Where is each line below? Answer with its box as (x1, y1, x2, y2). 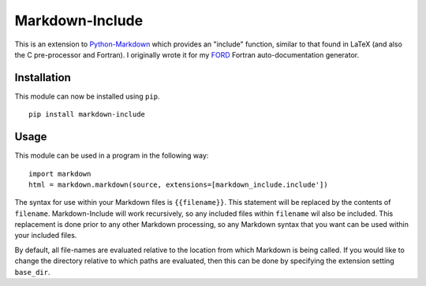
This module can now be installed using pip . (14, 91, 160, 101)
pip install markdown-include (28, 110, 146, 119)
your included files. (14, 231, 77, 240)
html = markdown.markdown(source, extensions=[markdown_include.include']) (28, 180, 328, 189)
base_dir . (14, 267, 50, 277)
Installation (14, 71, 71, 84)
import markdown (28, 169, 92, 178)
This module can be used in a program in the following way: (14, 150, 209, 161)
